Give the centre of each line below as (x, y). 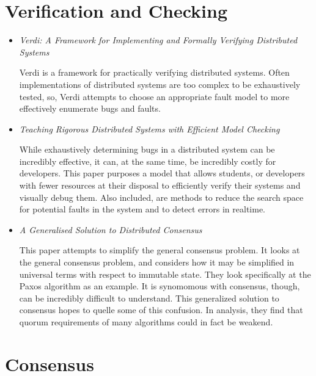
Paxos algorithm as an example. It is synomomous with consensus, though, (160, 286)
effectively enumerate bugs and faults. (90, 108)
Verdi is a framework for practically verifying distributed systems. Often (154, 72)
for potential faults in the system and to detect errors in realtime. (142, 209)
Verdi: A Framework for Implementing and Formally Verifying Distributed (158, 40)
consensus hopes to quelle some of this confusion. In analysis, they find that (161, 310)
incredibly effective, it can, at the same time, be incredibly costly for (148, 161)
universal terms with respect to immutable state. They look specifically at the (165, 274)
